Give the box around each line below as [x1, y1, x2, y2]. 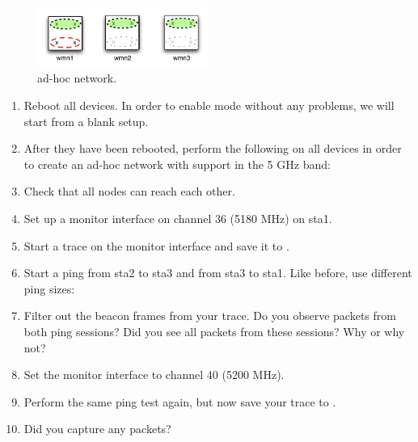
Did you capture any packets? [23, 420, 171, 437]
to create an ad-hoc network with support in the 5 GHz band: [23, 155, 331, 172]
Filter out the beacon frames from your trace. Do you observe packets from [23, 307, 396, 324]
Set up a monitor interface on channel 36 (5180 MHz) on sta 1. [23, 209, 332, 226]
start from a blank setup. [23, 112, 149, 129]
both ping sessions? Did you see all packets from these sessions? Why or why [23, 322, 405, 339]
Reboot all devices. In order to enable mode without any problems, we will [23, 96, 395, 113]
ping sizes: [23, 280, 75, 297]
